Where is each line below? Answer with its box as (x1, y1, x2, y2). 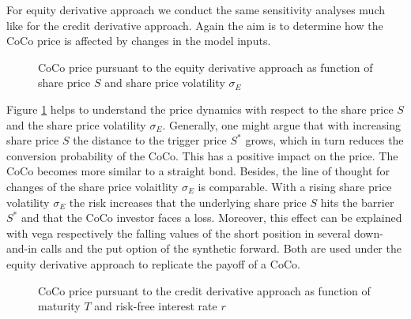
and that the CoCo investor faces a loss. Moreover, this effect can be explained (21, 209, 402, 226)
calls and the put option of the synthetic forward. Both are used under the (40, 240, 402, 257)
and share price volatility (104, 74, 225, 91)
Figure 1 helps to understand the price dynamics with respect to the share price (6, 100, 394, 117)
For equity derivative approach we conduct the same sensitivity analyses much (6, 2, 385, 17)
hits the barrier (320, 193, 394, 210)
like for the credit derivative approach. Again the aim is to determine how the (6, 17, 383, 33)
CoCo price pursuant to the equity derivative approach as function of (38, 58, 373, 75)
